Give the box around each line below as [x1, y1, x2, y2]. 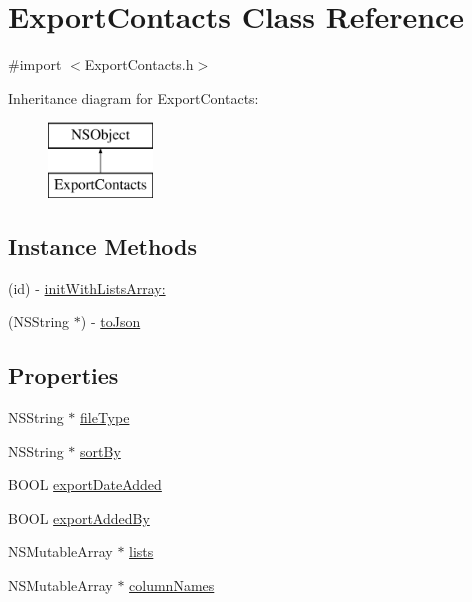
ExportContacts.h [84, 54, 194, 75]
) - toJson [80, 311, 141, 332]
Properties [8, 360, 119, 391]
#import [8, 54, 62, 75]
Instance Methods [8, 230, 197, 261]
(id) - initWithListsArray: [8, 277, 166, 298]
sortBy [80, 440, 121, 461]
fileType [80, 407, 130, 428]
